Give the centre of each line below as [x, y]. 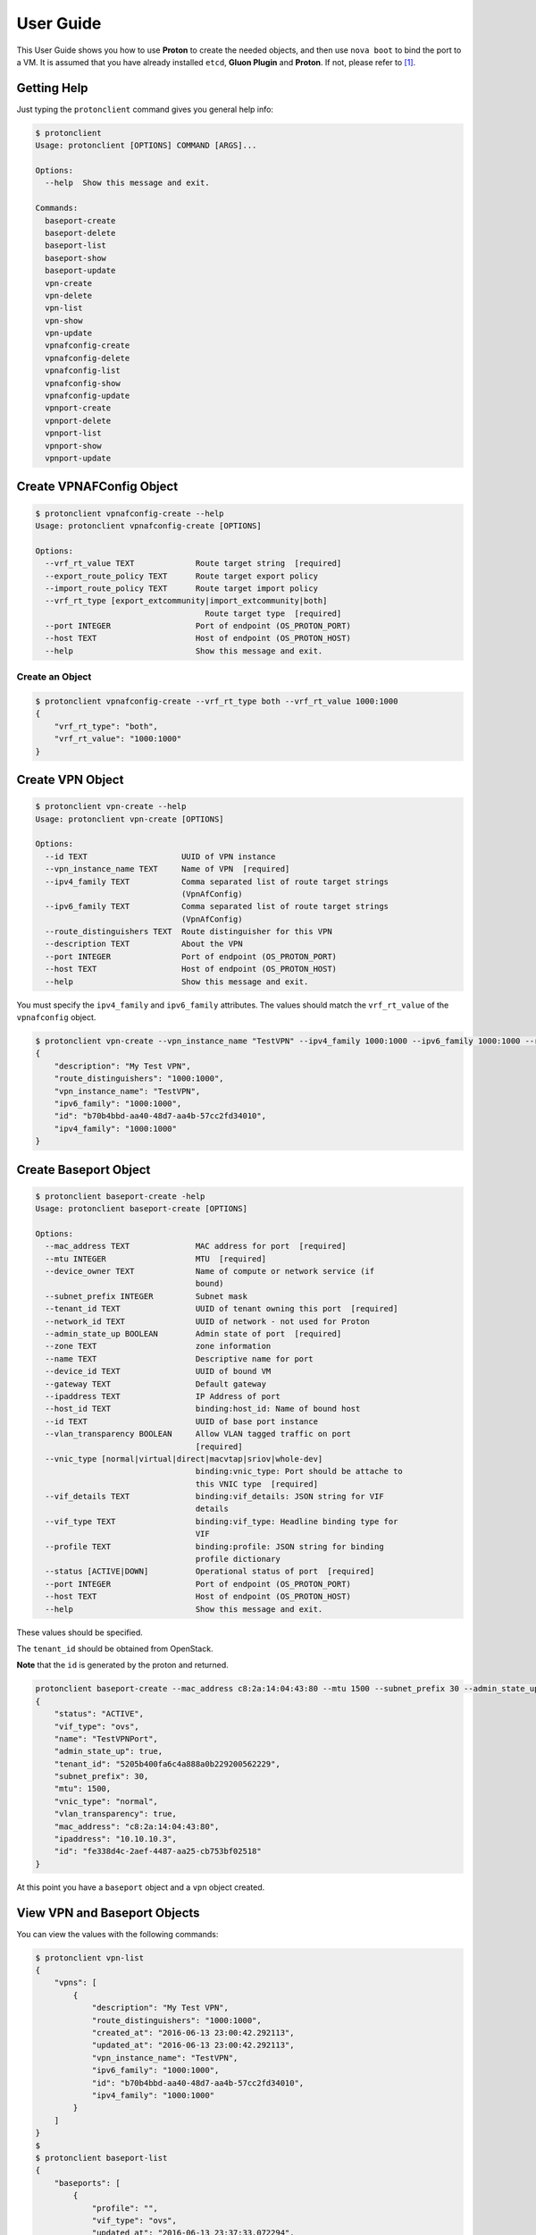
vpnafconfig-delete [88, 358]
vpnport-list [73, 433]
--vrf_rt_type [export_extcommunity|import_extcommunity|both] [186, 601]
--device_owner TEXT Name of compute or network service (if [210, 1271]
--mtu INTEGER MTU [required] [156, 1259]
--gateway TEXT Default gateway [156, 1384]
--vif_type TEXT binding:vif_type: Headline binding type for [222, 1521]
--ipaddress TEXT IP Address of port [163, 1396]
